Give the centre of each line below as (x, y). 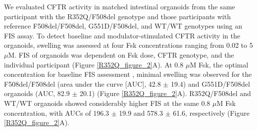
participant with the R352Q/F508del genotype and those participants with (117, 16)
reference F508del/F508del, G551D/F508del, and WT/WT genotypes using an (123, 26)
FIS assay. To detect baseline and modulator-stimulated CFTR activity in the (122, 35)
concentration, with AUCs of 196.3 (57, 113)
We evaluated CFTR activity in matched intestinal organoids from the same (120, 6)
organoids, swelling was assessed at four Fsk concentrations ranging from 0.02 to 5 (128, 45)
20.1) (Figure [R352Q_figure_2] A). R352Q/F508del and (165, 93)
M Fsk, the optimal (219, 64)
